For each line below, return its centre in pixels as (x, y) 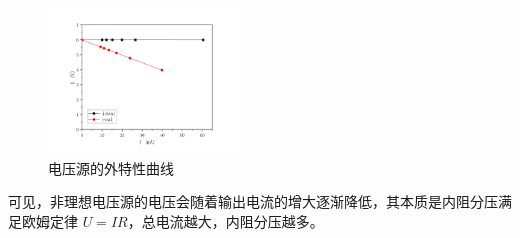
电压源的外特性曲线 (111, 167)
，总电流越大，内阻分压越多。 (225, 221)
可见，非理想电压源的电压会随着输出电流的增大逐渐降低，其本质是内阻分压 (253, 201)
